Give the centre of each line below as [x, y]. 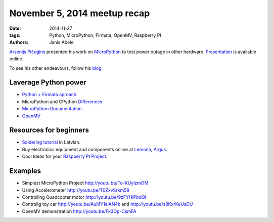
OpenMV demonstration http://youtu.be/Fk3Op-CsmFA [79, 211]
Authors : [19, 42]
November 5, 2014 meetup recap [80, 13]
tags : [15, 35]
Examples [25, 171]
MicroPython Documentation [52, 109]
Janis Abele [61, 42]
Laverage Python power [48, 83]
